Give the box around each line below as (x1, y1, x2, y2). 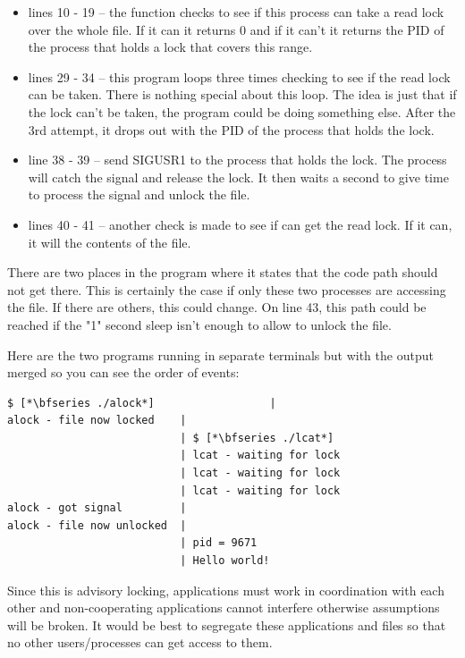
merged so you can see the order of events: (7, 363, 240, 382)
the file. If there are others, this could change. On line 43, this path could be (7, 298, 427, 316)
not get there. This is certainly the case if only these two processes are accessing (7, 280, 446, 299)
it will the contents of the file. (28, 232, 191, 251)
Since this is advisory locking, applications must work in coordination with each (7, 580, 444, 599)
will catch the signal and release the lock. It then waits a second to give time (28, 167, 449, 186)
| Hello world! (180, 554, 270, 568)
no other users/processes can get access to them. (7, 633, 273, 652)
